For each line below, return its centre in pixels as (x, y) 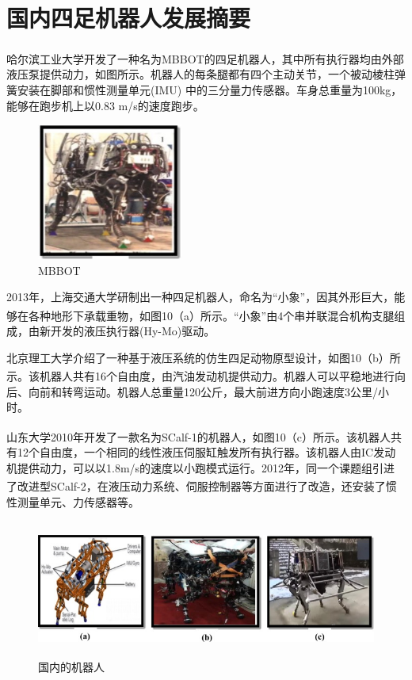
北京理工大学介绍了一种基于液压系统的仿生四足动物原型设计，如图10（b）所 (204, 357)
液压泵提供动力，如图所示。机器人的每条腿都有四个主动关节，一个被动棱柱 (200, 74)
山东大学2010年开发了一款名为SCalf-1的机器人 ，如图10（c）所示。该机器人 (198, 436)
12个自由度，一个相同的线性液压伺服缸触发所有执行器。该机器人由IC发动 (206, 452)
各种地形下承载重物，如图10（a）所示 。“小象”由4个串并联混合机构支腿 (211, 315)
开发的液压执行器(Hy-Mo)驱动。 (133, 331)
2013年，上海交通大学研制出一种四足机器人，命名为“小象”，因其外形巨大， (200, 297)
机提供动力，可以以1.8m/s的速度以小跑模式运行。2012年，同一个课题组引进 (201, 467)
